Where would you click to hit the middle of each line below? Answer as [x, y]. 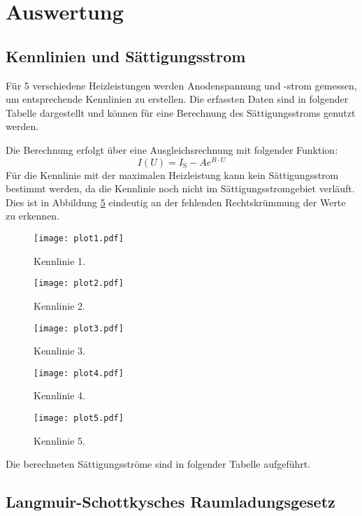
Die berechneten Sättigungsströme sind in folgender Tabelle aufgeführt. [158, 464]
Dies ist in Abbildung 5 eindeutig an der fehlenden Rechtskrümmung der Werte [176, 202]
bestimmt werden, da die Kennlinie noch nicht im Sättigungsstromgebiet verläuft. [180, 188]
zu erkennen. [33, 216]
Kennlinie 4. [59, 395]
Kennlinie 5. [59, 440]
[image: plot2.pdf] [79, 284]
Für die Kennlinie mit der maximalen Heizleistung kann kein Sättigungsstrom [172, 174]
